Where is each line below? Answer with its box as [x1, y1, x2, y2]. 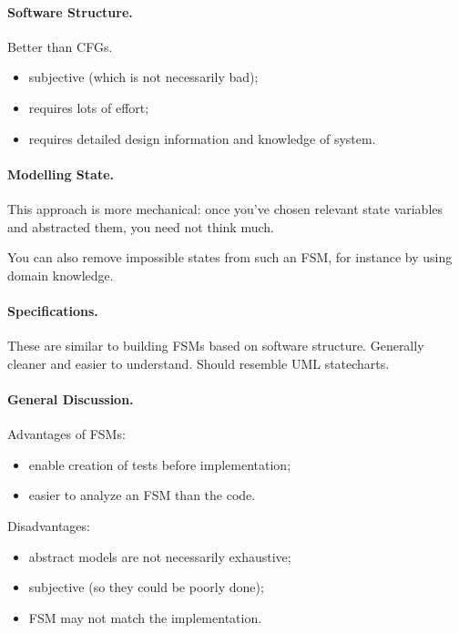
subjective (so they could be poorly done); [28, 577, 264, 597]
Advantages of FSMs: [7, 424, 126, 444]
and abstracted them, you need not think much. [7, 217, 274, 236]
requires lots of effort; [28, 97, 149, 117]
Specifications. [7, 301, 98, 320]
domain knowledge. [7, 265, 114, 284]
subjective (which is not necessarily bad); [28, 67, 259, 87]
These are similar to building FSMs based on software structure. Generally [7, 336, 424, 355]
